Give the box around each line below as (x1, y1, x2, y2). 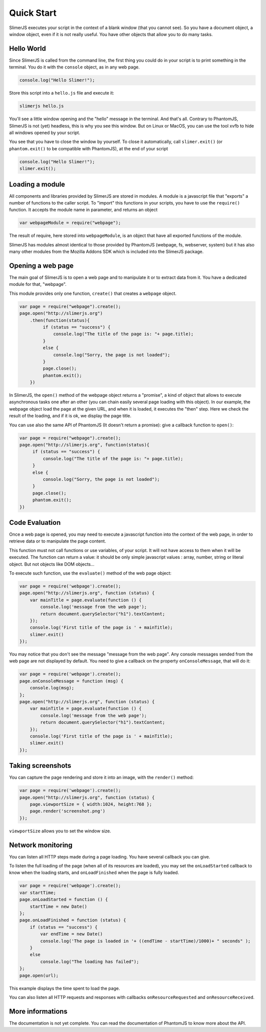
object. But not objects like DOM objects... (9, 561, 95, 567)
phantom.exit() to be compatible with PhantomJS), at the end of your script (9, 145, 168, 151)
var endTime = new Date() (40, 931, 103, 937)
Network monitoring (9, 841, 72, 849)
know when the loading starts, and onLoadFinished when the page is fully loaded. (9, 870, 179, 876)
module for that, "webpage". (9, 281, 66, 287)
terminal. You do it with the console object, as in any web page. (9, 64, 140, 70)
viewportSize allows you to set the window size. (9, 828, 111, 834)
